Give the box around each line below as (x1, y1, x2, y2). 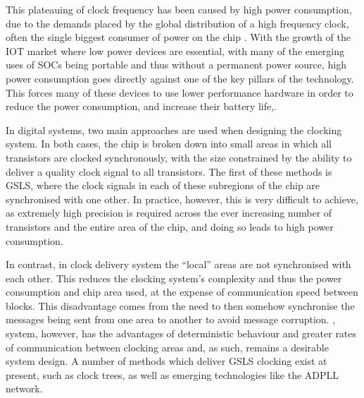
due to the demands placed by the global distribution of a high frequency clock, (6, 16, 349, 30)
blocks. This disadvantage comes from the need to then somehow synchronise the (6, 298, 355, 313)
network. (6, 381, 43, 396)
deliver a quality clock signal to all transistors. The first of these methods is (6, 164, 332, 179)
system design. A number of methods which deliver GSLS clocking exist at (6, 354, 327, 368)
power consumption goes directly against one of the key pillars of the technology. (6, 71, 354, 85)
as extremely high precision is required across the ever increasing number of (6, 205, 332, 220)
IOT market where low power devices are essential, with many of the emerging (6, 43, 345, 58)
